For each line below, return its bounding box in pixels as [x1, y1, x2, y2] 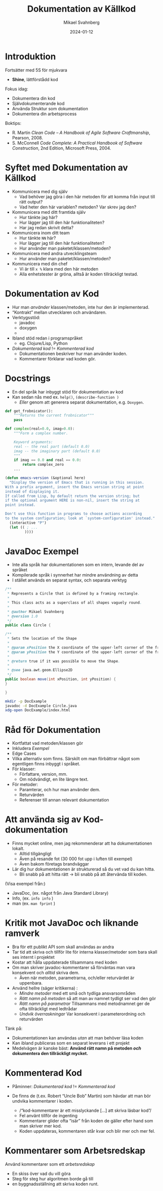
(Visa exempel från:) [5, 881, 46, 887]
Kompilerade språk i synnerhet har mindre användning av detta [12, 572, 138, 578]
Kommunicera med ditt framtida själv [12, 209, 86, 215]
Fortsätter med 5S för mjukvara [5, 67, 67, 73]
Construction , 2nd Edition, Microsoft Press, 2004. [12, 145, 112, 151]
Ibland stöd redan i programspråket [12, 335, 83, 341]
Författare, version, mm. [19, 771, 68, 777]
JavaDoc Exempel [5, 545, 79, 557]
